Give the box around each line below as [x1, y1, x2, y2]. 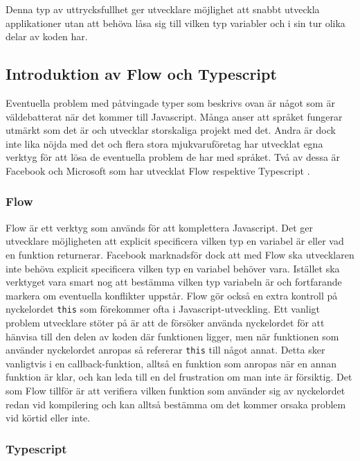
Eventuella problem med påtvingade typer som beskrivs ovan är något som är [6, 95, 335, 110]
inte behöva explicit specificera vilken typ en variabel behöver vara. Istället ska [6, 261, 340, 275]
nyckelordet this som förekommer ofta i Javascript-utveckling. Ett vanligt [6, 302, 320, 316]
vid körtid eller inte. [6, 410, 91, 425]
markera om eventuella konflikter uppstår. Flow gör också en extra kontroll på [6, 288, 338, 302]
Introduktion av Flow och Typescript [6, 63, 277, 85]
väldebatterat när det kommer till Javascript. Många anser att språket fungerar [6, 109, 343, 123]
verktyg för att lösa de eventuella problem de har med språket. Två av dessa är [6, 150, 341, 164]
